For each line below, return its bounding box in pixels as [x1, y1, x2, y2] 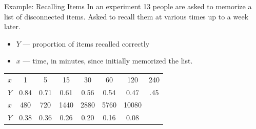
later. [4, 21, 21, 32]
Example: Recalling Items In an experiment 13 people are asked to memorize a [4, 1, 252, 11]
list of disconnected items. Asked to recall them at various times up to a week [4, 11, 249, 21]
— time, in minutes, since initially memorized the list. [23, 55, 193, 66]
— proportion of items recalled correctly [23, 38, 150, 49]
